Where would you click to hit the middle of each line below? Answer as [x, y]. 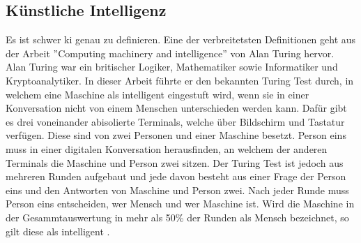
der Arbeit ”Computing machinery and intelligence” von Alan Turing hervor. [170, 53]
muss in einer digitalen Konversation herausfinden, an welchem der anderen [167, 148]
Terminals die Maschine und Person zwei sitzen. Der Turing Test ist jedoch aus [175, 162]
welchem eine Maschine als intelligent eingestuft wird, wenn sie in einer [158, 94]
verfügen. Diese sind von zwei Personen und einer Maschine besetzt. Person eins [176, 135]
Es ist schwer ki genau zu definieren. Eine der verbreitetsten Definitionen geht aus [181, 39]
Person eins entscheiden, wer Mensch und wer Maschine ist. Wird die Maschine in [180, 204]
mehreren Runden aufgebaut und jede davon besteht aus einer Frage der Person [176, 176]
